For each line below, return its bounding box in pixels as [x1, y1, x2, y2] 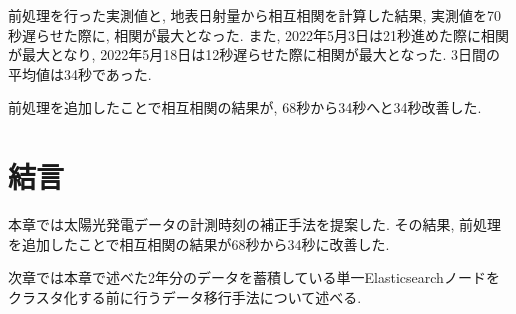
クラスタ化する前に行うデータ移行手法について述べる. [8, 286, 362, 307]
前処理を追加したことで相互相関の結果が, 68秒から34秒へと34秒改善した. [8, 97, 482, 118]
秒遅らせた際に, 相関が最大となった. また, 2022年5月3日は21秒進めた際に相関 [8, 24, 509, 45]
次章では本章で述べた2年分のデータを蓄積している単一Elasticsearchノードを [8, 267, 500, 288]
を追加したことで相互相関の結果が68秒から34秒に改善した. [8, 233, 390, 254]
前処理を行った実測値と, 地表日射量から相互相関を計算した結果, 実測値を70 [8, 5, 502, 25]
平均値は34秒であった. [8, 63, 152, 84]
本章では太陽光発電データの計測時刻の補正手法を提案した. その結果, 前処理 [8, 214, 502, 235]
